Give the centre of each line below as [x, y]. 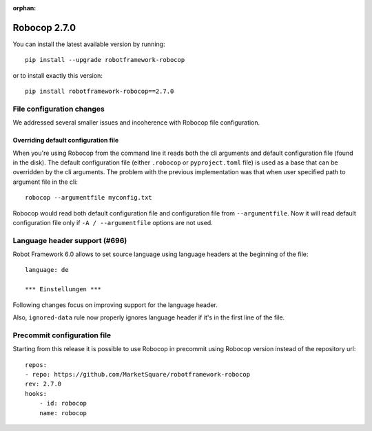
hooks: [36, 393]
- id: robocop [63, 403]
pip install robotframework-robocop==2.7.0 [100, 92]
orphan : [24, 8]
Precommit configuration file [62, 335]
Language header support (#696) [70, 240]
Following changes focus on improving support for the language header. [115, 305]
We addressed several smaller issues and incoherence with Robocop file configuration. [136, 123]
